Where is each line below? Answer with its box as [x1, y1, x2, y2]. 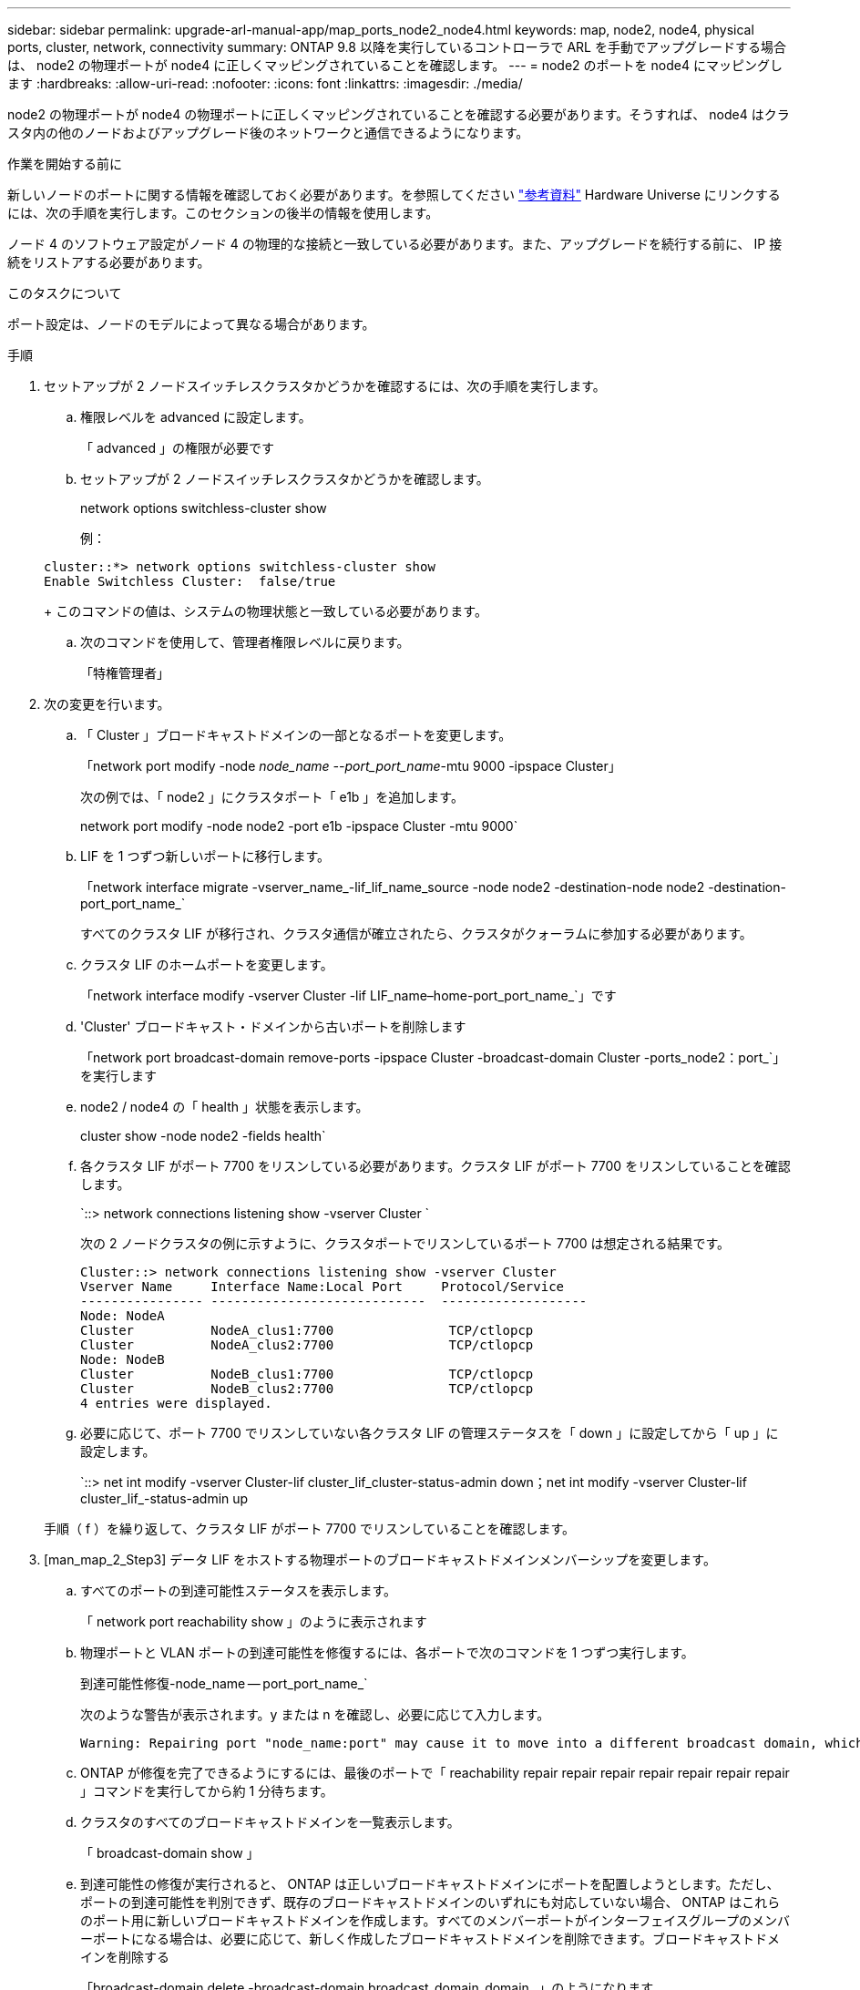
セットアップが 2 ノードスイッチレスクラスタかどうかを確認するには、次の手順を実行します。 [44, 378, 606, 394]
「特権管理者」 [80, 665, 169, 681]
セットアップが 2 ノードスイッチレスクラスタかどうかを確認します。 [80, 471, 489, 487]
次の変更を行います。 [44, 696, 170, 712]
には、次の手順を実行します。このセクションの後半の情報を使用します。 [7, 205, 439, 221]
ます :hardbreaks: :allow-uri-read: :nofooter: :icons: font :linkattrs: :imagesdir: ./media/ [7, 76, 523, 91]
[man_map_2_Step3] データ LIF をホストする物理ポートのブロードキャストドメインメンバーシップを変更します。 [44, 1552, 716, 1567]
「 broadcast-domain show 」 [80, 1845, 260, 1861]
